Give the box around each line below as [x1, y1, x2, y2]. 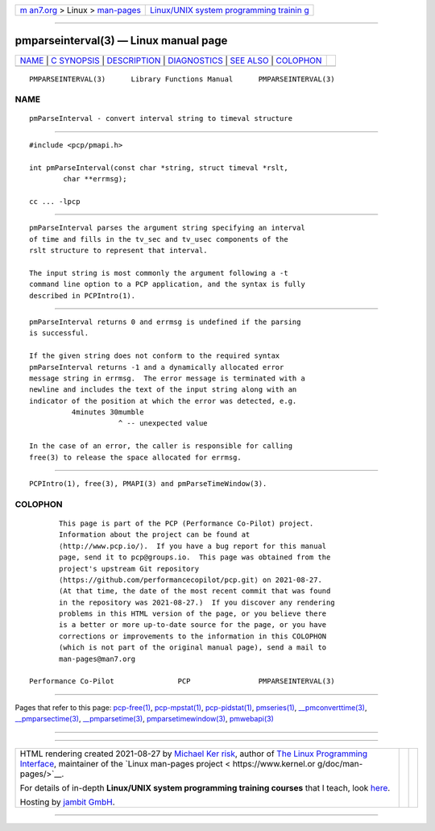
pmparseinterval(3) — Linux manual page [14, 34, 228, 48]
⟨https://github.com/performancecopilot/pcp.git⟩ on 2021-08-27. [59, 575, 322, 584]
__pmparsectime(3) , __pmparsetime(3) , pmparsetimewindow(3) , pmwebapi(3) [14, 714, 274, 724]
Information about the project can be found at [59, 530, 251, 539]
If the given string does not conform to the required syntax [29, 351, 280, 360]
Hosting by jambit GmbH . [19, 796, 116, 808]
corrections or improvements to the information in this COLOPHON [59, 631, 327, 641]
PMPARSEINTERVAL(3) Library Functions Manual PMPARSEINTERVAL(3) [29, 74, 335, 84]
